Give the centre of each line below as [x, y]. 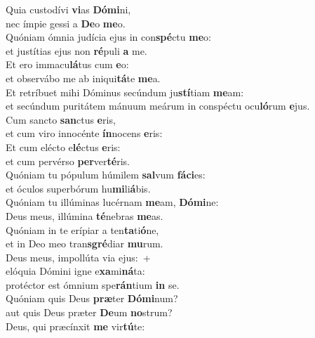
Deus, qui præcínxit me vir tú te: [75, 326]
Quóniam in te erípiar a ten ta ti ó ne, [82, 229]
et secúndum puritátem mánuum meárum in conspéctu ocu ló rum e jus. [158, 106]
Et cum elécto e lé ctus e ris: [63, 147]
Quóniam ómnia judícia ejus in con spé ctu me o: [108, 37]
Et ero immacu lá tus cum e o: [67, 64]
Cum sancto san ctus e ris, [61, 119]
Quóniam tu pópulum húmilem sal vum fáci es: [106, 175]
